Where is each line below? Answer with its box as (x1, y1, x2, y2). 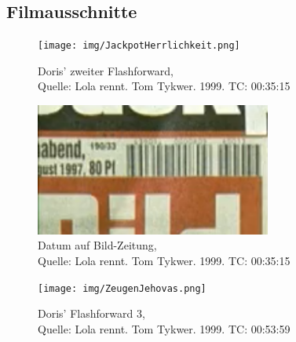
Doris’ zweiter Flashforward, (38, 62, 174, 78)
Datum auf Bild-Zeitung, (38, 237, 157, 253)
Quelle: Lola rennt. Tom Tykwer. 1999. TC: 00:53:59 (38, 320, 291, 337)
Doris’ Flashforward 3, (38, 305, 145, 322)
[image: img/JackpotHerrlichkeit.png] (38, 40, 240, 52)
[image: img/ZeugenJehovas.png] (38, 282, 206, 294)
